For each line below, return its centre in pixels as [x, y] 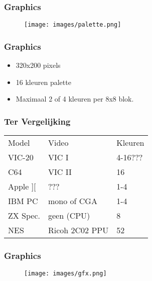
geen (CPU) [69, 216]
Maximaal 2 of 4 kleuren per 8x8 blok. [75, 99]
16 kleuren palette [43, 82]
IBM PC [23, 201]
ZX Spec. [24, 216]
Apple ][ [22, 186]
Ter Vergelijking [37, 121]
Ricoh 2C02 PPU [79, 230]
